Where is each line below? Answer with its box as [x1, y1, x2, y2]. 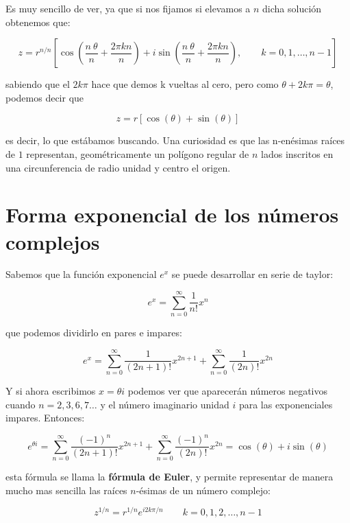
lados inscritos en [261, 146, 334, 161]
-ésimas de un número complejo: [136, 483, 271, 497]
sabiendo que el [5, 77, 70, 91]
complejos [5, 227, 100, 255]
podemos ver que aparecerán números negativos [127, 383, 328, 397]
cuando [5, 397, 36, 411]
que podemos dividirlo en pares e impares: [5, 325, 182, 340]
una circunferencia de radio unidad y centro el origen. [5, 160, 231, 174]
